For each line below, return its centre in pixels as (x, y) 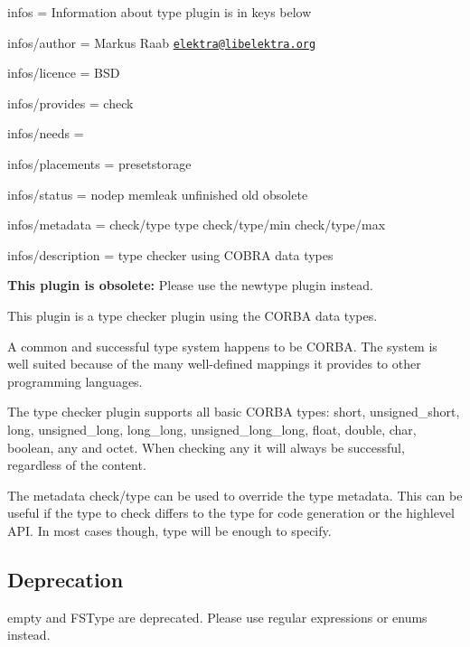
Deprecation (66, 579)
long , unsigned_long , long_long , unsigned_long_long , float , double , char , (212, 429)
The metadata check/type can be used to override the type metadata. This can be (235, 495)
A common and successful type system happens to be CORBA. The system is (222, 346)
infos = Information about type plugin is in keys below (160, 12)
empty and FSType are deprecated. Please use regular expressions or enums (217, 617)
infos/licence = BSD (64, 73)
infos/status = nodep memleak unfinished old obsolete (158, 194)
